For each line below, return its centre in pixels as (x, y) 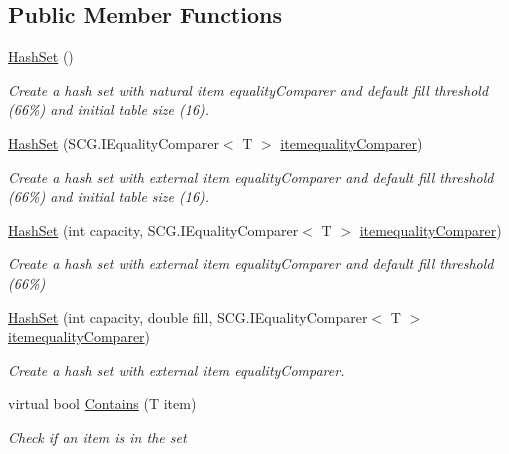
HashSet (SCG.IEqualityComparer (113, 142)
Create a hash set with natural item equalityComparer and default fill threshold (248, 89)
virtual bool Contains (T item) (102, 403)
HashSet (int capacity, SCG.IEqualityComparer (153, 229)
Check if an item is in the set (97, 436)
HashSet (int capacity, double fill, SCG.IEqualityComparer (188, 316)
